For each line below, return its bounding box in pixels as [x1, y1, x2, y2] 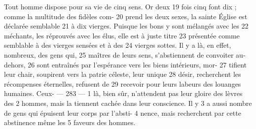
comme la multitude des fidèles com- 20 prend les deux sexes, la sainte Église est [4, 11, 248, 21]
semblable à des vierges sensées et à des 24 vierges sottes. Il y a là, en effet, [4, 40, 231, 50]
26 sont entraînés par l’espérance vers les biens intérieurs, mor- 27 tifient [28, 59, 247, 69]
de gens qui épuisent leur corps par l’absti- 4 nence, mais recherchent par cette [4, 107, 241, 118]
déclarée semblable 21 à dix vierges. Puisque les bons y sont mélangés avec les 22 [4, 21, 249, 31]
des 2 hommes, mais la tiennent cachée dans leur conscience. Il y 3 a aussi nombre [4, 97, 252, 108]
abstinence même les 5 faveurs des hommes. [4, 117, 136, 128]
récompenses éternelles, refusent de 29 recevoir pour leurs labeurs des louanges [4, 78, 241, 89]
